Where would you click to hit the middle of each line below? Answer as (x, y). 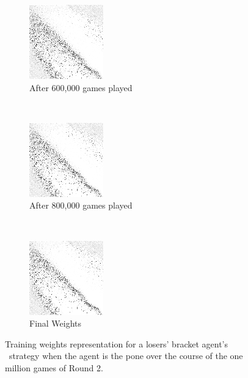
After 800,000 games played (81, 205)
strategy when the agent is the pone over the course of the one (126, 356)
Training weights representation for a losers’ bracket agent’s (116, 343)
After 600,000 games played (81, 87)
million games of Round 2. (54, 367)
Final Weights (56, 323)
